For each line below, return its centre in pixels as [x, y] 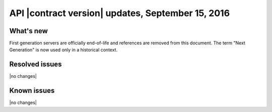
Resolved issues [36, 65]
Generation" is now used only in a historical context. [63, 50]
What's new [28, 31]
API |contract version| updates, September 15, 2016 [120, 13]
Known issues [32, 91]
